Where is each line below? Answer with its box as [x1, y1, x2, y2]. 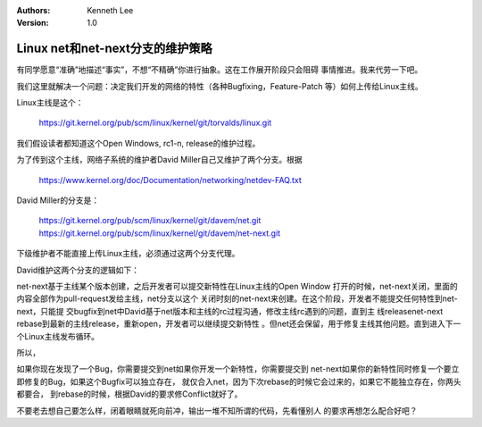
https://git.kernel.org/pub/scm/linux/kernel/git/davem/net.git [38, 215, 262, 226]
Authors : [16, 5, 51, 15]
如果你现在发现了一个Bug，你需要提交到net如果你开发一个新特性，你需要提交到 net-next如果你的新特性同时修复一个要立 [16, 364, 460, 374]
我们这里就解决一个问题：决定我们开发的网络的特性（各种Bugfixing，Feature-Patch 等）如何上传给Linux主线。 [16, 80, 423, 91]
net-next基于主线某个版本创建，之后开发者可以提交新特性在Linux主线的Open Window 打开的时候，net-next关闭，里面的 [16, 280, 459, 291]
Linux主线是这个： [16, 97, 84, 108]
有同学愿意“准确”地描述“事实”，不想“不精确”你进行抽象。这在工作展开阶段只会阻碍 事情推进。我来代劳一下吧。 [16, 64, 423, 75]
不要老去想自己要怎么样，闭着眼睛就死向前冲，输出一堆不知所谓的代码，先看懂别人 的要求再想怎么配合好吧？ [16, 405, 418, 415]
